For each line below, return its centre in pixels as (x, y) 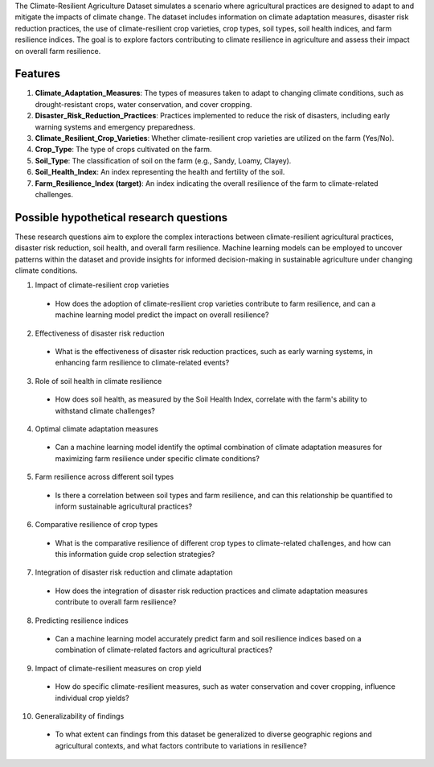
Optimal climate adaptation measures (96, 429)
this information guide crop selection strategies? (135, 555)
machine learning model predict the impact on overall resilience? (162, 315)
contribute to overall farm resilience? (116, 602)
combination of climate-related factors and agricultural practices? (164, 650)
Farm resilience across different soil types (104, 477)
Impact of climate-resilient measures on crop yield (118, 668)
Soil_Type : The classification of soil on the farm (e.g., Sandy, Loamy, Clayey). (163, 160)
